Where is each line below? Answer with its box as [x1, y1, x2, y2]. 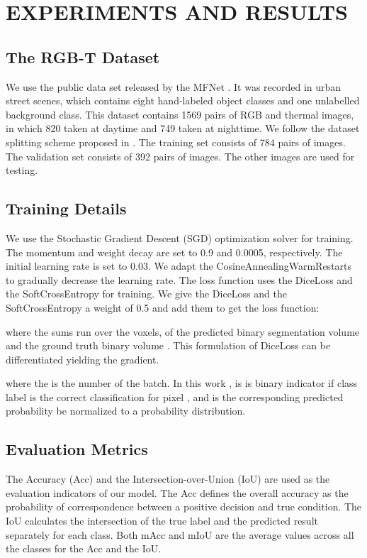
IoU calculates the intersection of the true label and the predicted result [6, 513, 318, 528]
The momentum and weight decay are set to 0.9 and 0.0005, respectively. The [6, 244, 343, 259]
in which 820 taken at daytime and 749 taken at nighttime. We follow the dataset [6, 121, 360, 136]
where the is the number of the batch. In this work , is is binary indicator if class [6, 376, 358, 390]
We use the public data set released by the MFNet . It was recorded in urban [6, 79, 341, 94]
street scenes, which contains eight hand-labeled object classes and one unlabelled [6, 93, 360, 108]
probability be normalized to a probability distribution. [6, 403, 246, 418]
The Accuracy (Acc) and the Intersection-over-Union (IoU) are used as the [6, 471, 330, 486]
